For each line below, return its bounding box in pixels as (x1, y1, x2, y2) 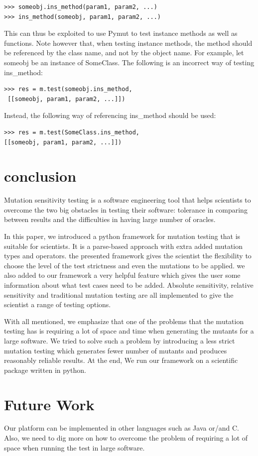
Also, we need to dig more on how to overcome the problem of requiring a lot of (4, 433, 248, 443)
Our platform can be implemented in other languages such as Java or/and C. (4, 423, 239, 433)
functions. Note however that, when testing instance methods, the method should (4, 37, 253, 48)
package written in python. (4, 364, 86, 375)
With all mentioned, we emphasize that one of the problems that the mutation (4, 316, 244, 326)
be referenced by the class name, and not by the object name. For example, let (4, 47, 244, 58)
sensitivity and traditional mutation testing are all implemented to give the (4, 289, 234, 300)
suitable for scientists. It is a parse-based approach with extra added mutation (4, 240, 243, 251)
